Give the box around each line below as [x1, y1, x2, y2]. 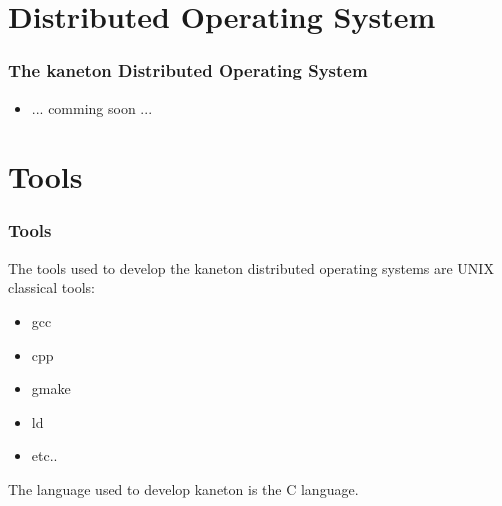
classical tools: [8, 277, 95, 298]
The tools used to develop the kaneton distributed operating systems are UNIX [8, 257, 494, 278]
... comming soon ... [31, 97, 153, 118]
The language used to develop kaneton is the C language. [8, 478, 359, 499]
